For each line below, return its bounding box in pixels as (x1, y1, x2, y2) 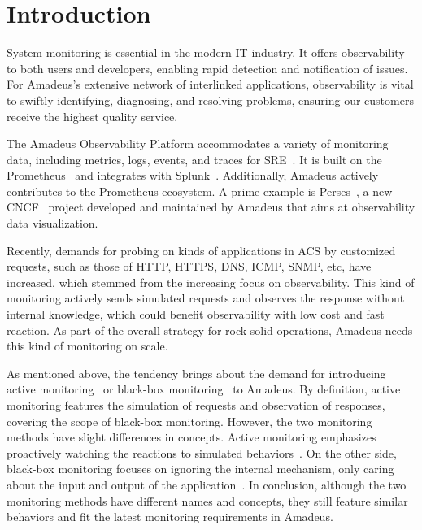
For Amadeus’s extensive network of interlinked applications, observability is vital (7, 76, 414, 93)
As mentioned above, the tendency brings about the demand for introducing (7, 364, 386, 381)
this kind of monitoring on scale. (7, 337, 168, 354)
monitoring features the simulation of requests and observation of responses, (7, 397, 385, 413)
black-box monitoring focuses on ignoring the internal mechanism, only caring (7, 460, 394, 477)
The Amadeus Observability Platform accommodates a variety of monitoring (7, 135, 389, 152)
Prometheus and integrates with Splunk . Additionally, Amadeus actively (7, 167, 379, 184)
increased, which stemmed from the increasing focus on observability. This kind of (7, 273, 415, 290)
